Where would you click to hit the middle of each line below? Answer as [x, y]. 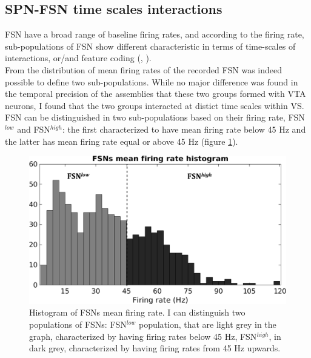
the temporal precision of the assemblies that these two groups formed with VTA [155, 94]
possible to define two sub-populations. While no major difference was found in [152, 81]
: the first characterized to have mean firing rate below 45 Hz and [184, 129]
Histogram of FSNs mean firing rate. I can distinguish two [137, 312]
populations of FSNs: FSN [78, 324]
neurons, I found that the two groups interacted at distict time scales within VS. [155, 105]
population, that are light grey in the [207, 324]
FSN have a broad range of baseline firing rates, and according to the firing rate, [155, 34]
